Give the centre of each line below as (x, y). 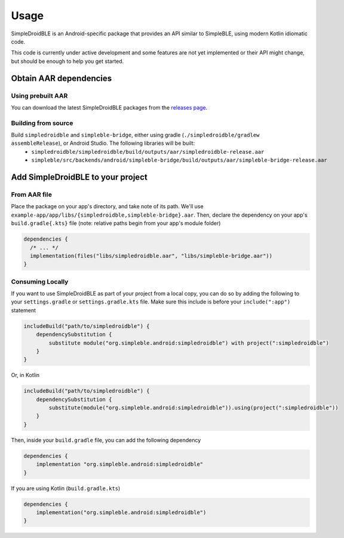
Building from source (42, 123)
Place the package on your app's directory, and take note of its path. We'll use (107, 206)
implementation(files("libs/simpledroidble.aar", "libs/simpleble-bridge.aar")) (151, 256)
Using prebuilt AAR (39, 96)
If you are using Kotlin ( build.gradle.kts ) (66, 488)
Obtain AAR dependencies (62, 78)
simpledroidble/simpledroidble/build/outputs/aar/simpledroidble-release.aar (148, 152)
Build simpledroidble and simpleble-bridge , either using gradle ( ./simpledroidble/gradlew (135, 135)
